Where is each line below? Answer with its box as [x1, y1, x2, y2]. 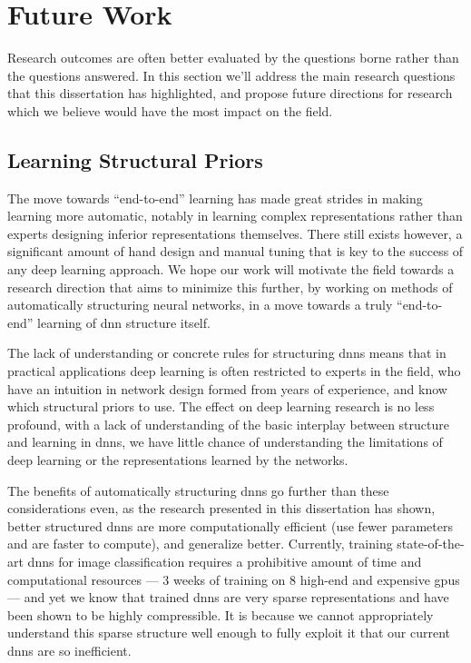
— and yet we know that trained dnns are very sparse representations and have [7, 588, 449, 607]
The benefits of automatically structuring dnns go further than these [7, 480, 389, 500]
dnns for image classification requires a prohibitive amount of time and [27, 551, 422, 570]
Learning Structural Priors [7, 145, 263, 173]
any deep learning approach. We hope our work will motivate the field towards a [7, 260, 455, 279]
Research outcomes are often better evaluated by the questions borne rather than [7, 48, 459, 67]
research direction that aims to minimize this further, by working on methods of [7, 277, 453, 296]
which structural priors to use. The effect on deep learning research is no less [7, 397, 435, 416]
